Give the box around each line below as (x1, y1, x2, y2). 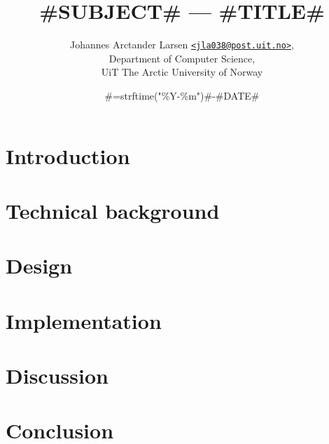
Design (6, 251, 73, 280)
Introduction (6, 141, 130, 170)
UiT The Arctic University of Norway (101, 65, 263, 79)
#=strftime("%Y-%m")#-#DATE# (104, 88, 260, 102)
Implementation (6, 306, 162, 335)
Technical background (6, 196, 220, 224)
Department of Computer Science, (108, 51, 255, 65)
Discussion (6, 361, 108, 390)
